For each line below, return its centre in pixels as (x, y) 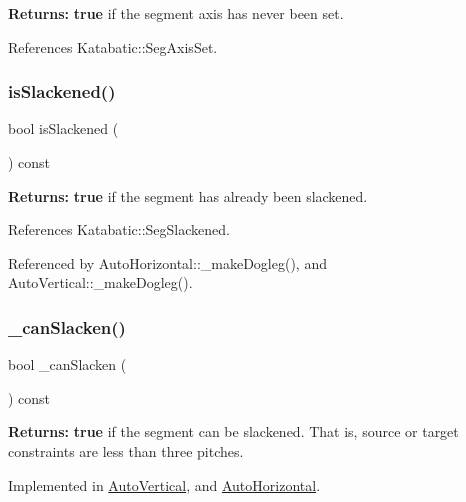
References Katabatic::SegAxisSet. (113, 46)
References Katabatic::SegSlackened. (119, 229)
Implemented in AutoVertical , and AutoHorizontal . (164, 484)
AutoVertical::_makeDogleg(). (100, 282)
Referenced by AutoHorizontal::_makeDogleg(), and (167, 262)
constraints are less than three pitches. (126, 450)
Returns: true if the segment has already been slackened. (188, 195)
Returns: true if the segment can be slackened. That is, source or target (233, 431)
